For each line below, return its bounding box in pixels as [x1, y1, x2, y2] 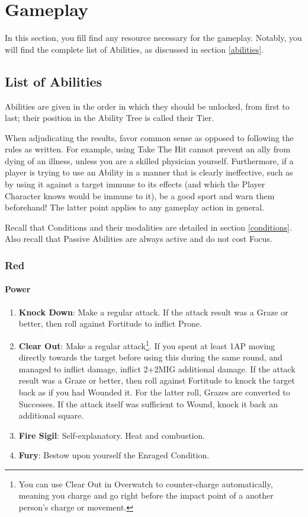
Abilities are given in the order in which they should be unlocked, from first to [5, 100, 290, 112]
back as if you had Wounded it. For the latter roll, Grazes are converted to [18, 385, 290, 398]
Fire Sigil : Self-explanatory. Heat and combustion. [18, 429, 205, 441]
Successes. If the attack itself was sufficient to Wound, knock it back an [18, 397, 278, 410]
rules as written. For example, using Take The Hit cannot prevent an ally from [5, 143, 291, 155]
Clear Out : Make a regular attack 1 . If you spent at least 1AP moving [18, 337, 275, 352]
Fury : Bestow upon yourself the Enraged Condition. [18, 449, 210, 461]
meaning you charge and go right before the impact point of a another [18, 489, 274, 502]
